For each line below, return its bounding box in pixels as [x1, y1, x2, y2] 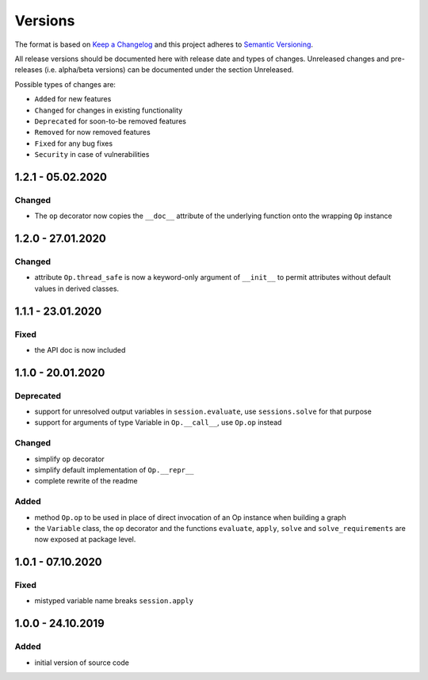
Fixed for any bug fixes [34, 139, 113, 148]
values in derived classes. [34, 284, 119, 293]
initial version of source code [34, 658, 130, 667]
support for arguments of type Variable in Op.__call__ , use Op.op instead [34, 418, 282, 427]
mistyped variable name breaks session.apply [34, 596, 194, 606]
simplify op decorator [34, 454, 105, 464]
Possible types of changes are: [14, 79, 117, 89]
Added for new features [34, 94, 112, 104]
